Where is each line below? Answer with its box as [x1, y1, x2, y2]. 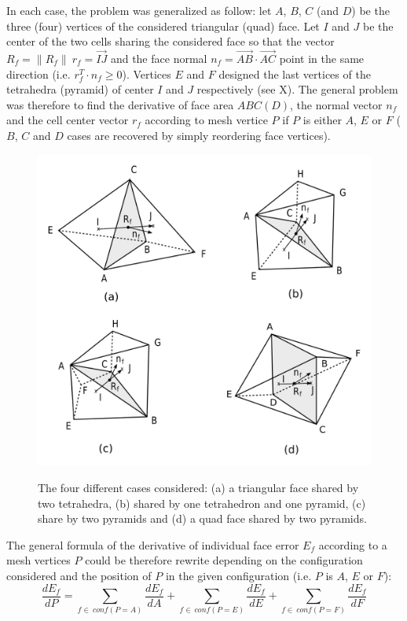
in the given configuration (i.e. [165, 567, 312, 583]
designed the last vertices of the [218, 65, 371, 82]
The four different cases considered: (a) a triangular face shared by [38, 480, 359, 495]
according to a [318, 536, 387, 553]
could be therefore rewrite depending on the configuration [85, 552, 363, 568]
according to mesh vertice [145, 112, 268, 128]
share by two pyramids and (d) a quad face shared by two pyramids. [38, 510, 367, 527]
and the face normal [110, 50, 207, 66]
